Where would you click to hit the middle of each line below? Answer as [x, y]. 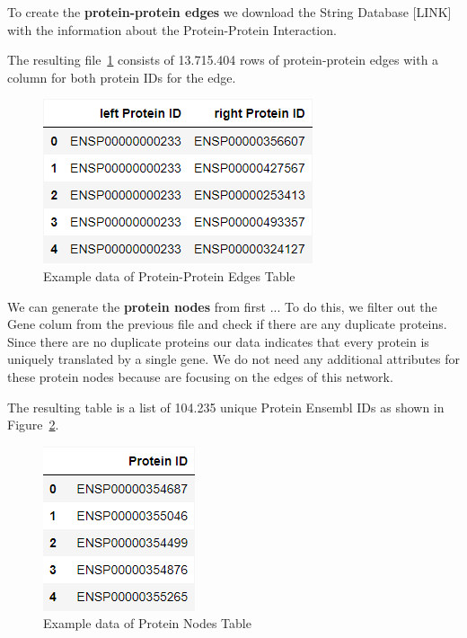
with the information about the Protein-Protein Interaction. [172, 29]
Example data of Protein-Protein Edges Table [169, 275]
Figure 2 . [33, 425]
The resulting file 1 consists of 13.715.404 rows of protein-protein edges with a [223, 60]
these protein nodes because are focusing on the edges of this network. [200, 376]
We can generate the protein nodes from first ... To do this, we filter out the [222, 306]
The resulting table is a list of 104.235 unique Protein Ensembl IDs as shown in [226, 407]
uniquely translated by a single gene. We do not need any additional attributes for [234, 359]
